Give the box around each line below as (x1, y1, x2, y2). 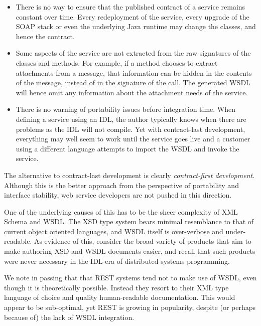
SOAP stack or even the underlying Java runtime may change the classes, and (16, 21, 256, 32)
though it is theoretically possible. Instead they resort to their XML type (4, 282, 229, 292)
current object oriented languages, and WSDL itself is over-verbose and (4, 226, 223, 236)
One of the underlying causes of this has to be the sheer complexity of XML (4, 206, 238, 217)
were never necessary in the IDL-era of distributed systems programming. (4, 255, 230, 266)
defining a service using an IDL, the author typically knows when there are (16, 113, 246, 124)
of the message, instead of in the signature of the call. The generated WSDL (16, 77, 250, 88)
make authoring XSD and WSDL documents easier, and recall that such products (4, 246, 255, 256)
